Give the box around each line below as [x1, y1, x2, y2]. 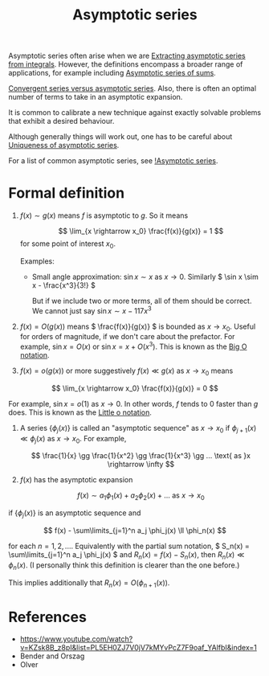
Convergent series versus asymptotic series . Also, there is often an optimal [8, 84, 257, 93]
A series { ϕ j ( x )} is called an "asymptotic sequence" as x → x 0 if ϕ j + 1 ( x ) [19, 423, 257, 435]
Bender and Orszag [19, 651, 85, 661]
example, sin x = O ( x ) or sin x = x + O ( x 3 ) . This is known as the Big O [19, 340, 247, 351]
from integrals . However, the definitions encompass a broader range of [8, 59, 243, 69]
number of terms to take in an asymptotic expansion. [8, 92, 183, 102]
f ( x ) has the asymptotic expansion [19, 475, 133, 485]
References [8, 608, 87, 626]
